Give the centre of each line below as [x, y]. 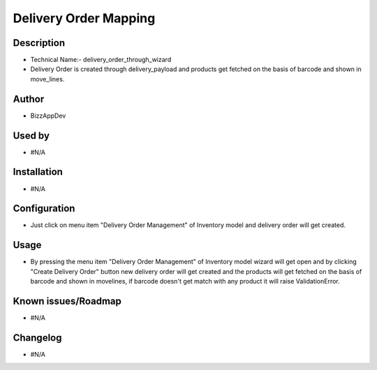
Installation [38, 172]
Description [39, 43]
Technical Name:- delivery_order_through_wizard [101, 60]
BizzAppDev [48, 116]
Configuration [44, 209]
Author [29, 99]
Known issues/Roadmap [67, 301]
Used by [31, 136]
